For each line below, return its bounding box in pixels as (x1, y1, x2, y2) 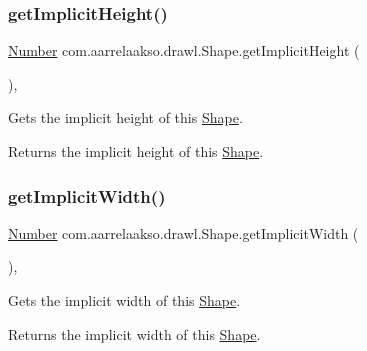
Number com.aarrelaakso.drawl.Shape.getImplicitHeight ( (8, 40, 360, 61)
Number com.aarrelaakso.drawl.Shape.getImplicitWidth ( (8, 222, 359, 243)
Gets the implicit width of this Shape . (8, 290, 241, 310)
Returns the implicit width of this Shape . (8, 323, 261, 344)
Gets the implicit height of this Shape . (8, 107, 243, 128)
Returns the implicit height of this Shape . (8, 141, 264, 161)
